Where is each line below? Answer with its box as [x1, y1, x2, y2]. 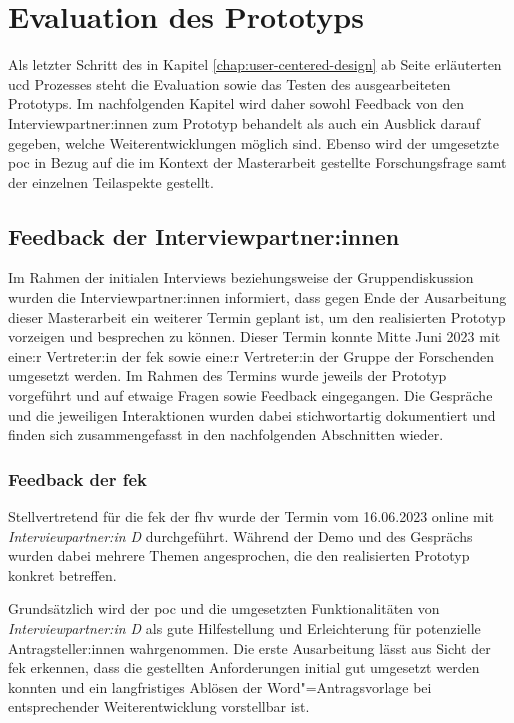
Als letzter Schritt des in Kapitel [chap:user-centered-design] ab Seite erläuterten [8, 54, 502, 75]
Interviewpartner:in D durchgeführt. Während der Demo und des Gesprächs [8, 525, 473, 546]
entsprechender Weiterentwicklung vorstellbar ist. [8, 696, 310, 717]
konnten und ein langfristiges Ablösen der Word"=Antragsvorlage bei [8, 676, 432, 697]
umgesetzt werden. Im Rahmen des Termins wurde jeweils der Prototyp [8, 365, 447, 386]
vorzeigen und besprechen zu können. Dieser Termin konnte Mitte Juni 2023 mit [8, 326, 501, 347]
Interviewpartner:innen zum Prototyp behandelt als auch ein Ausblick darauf [8, 112, 480, 133]
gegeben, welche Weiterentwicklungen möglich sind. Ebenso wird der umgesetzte [8, 132, 499, 153]
